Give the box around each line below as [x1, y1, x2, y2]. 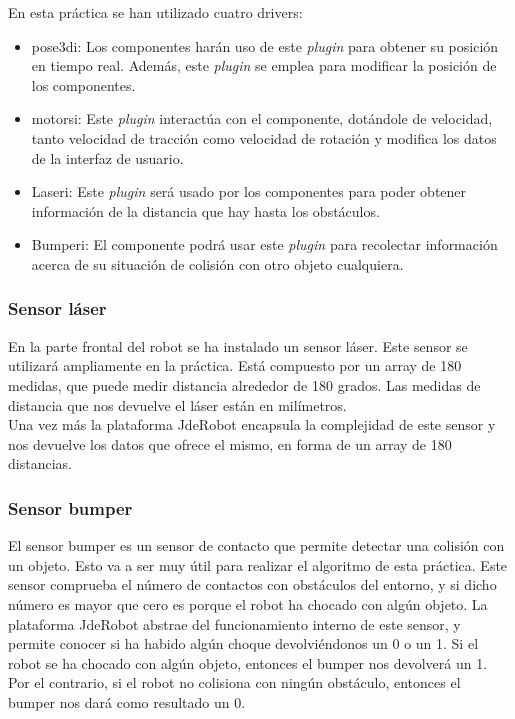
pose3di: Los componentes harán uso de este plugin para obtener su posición [31, 35, 499, 56]
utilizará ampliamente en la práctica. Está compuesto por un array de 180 [8, 355, 462, 376]
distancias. [8, 453, 72, 474]
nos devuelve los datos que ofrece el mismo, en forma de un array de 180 [8, 433, 452, 454]
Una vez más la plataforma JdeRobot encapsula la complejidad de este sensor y [8, 414, 496, 435]
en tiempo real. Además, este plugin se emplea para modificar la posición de [31, 55, 497, 76]
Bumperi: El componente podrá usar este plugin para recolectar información [31, 234, 498, 255]
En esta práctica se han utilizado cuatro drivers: [8, 2, 303, 22]
